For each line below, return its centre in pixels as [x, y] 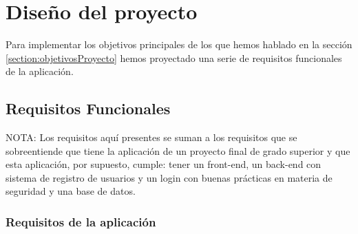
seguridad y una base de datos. [71, 191]
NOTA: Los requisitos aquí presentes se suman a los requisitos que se [151, 137]
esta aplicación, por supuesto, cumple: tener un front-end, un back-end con [164, 164]
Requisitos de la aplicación [81, 222]
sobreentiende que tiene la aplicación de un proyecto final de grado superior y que [178, 150]
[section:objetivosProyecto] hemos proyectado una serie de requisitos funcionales [174, 57]
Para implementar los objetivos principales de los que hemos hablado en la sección [179, 44]
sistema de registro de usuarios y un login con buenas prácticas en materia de [169, 177]
